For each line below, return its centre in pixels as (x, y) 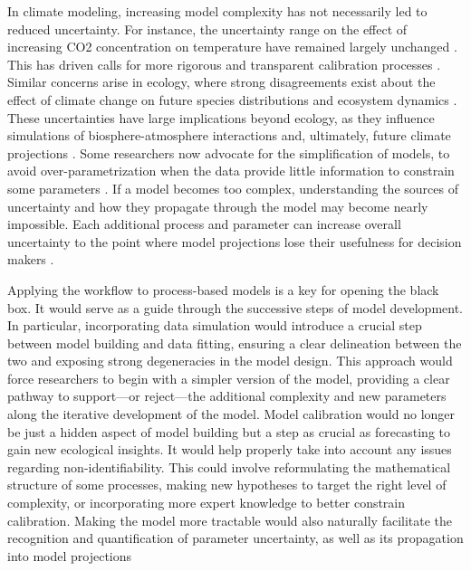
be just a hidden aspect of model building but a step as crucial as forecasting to (229, 431)
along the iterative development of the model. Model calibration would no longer (231, 414)
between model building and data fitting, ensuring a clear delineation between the (235, 343)
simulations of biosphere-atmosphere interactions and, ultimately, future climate (229, 135)
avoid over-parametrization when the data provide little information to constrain (231, 171)
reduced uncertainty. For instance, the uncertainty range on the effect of (207, 29)
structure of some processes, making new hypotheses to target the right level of (227, 485)
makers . (31, 259)
